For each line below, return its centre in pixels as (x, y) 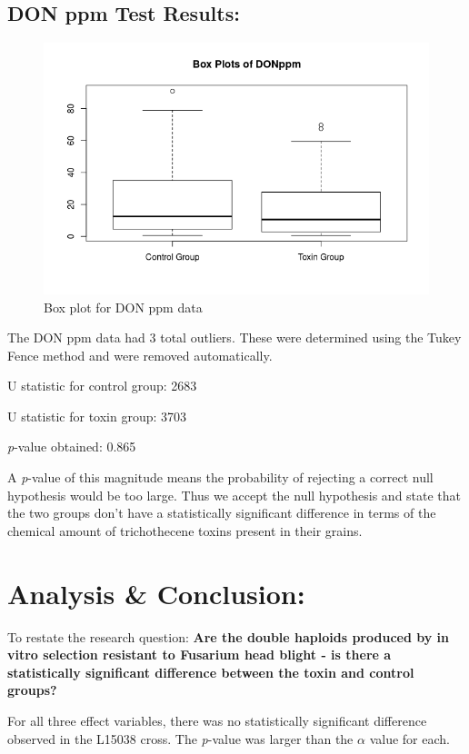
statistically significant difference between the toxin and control (211, 672)
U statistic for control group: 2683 (102, 386)
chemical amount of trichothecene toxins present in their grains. (185, 530)
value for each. (409, 738)
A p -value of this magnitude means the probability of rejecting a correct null (220, 477)
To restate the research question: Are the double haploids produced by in (229, 636)
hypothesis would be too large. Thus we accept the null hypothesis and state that (234, 495)
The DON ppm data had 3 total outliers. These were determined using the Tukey (234, 337)
